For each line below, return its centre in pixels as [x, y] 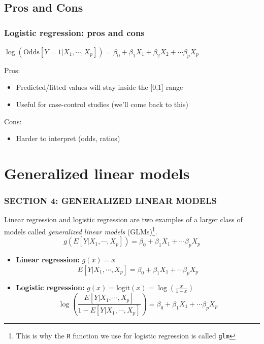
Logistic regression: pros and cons [74, 32]
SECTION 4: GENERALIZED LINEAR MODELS [110, 201]
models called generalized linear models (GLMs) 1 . [81, 230]
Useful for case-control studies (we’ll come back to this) [102, 104]
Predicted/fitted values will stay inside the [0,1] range [100, 87]
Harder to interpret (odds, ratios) [68, 138]
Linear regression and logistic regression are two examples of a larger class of [123, 219]
